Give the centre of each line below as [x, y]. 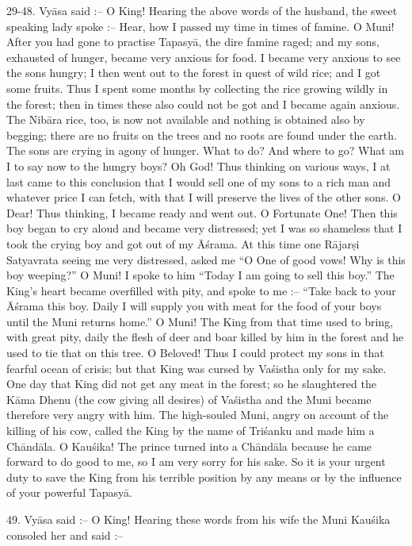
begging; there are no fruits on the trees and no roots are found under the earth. [202, 135]
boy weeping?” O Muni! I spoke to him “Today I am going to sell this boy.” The [200, 275]
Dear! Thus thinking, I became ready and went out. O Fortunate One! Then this [202, 212]
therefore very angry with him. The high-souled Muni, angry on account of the [198, 415]
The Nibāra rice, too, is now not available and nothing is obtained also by [186, 119]
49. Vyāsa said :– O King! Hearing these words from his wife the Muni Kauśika [198, 519]
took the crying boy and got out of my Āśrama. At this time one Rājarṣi [183, 243]
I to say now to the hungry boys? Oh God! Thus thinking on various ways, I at [198, 165]
